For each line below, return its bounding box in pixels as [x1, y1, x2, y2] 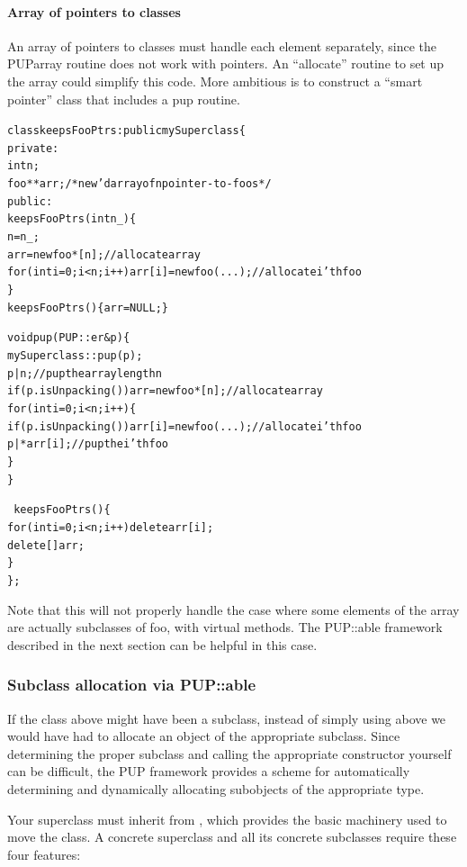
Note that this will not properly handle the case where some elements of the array [7, 600, 460, 619]
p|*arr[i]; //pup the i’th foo [7, 438, 168, 451]
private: [7, 141, 59, 155]
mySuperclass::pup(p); [7, 349, 143, 363]
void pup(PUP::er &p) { [7, 331, 130, 345]
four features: [7, 844, 81, 863]
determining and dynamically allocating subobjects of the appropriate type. [7, 779, 425, 798]
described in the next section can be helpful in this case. [7, 635, 318, 654]
